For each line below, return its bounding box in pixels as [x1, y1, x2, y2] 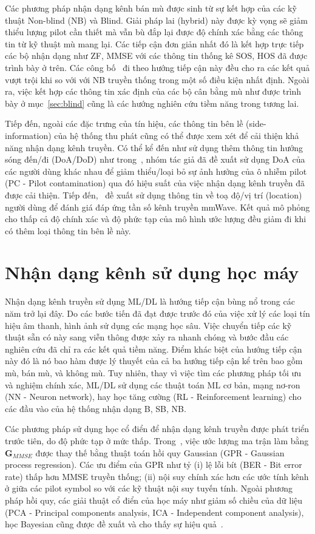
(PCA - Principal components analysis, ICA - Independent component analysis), [5, 505, 304, 518]
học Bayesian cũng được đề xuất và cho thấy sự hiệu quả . [5, 518, 223, 530]
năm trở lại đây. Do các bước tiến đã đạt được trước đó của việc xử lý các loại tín [5, 307, 310, 319]
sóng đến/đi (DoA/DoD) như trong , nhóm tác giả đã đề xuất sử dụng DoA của [5, 153, 305, 166]
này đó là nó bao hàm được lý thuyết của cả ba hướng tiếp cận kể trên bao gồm [5, 354, 303, 367]
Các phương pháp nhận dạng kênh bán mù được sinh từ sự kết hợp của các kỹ [5, 2, 297, 14]
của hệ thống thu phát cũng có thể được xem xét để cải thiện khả [54, 129, 299, 141]
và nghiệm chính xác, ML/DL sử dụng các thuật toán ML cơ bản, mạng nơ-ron [5, 378, 300, 391]
